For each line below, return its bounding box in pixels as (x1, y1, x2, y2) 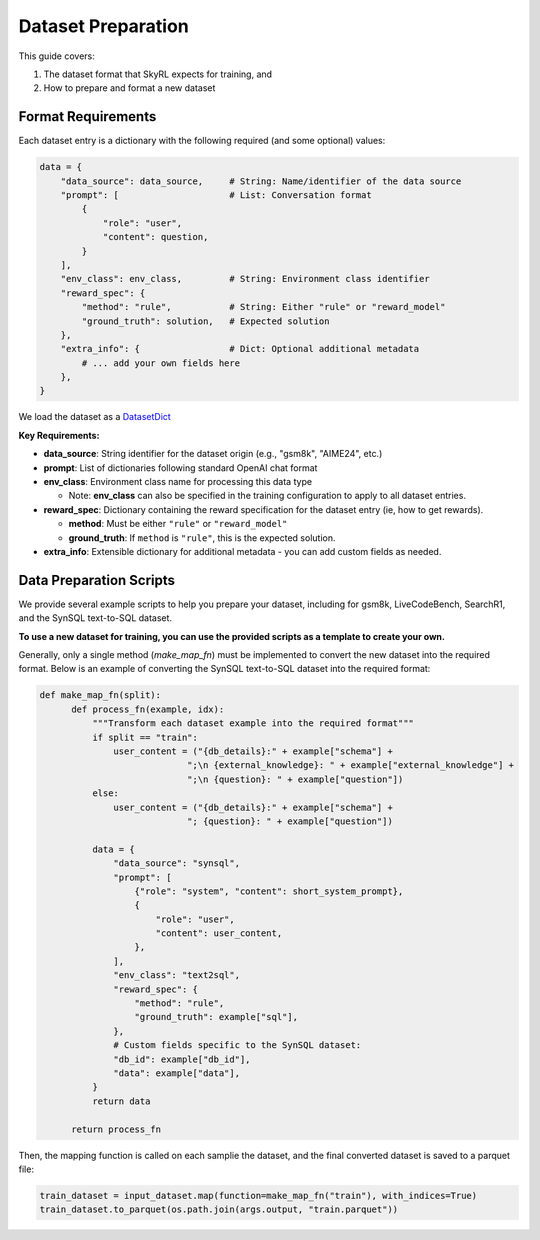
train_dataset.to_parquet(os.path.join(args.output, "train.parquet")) (39, 1204, 399, 1215)
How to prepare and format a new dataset (43, 82, 216, 94)
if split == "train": (91, 731, 199, 743)
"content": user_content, (155, 928, 283, 939)
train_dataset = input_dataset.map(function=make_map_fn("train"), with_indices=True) (39, 1190, 478, 1201)
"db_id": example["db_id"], (113, 1053, 251, 1065)
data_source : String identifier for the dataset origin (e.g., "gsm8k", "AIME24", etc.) (43, 448, 383, 460)
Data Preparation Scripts (18, 571, 175, 589)
